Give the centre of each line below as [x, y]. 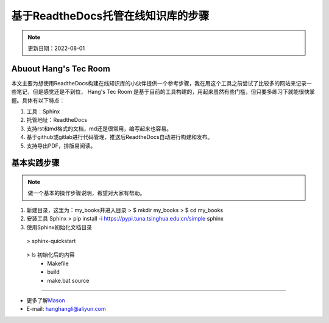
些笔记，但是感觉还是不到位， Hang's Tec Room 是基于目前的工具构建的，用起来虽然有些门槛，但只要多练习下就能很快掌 [163, 92]
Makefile [58, 263]
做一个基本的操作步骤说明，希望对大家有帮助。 [87, 193]
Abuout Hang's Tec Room [61, 69]
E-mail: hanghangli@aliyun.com [66, 309]
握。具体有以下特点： [38, 100]
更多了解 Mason [46, 300]
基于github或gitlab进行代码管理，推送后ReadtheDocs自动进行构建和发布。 [120, 137]
